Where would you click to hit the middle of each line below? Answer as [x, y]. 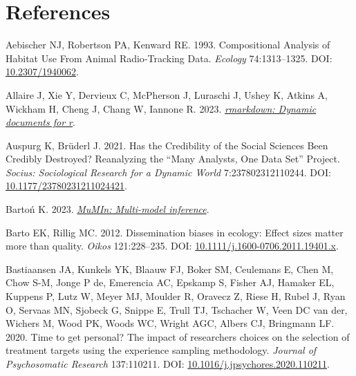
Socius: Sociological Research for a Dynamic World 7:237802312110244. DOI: [168, 172]
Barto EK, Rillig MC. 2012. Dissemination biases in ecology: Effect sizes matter [175, 232]
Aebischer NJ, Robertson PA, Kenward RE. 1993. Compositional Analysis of [168, 45]
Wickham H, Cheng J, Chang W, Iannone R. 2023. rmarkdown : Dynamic [161, 108]
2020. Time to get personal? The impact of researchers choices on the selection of [178, 336]
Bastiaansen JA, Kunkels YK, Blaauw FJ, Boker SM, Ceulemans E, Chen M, [170, 269]
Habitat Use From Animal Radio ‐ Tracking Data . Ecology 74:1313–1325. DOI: [169, 58]
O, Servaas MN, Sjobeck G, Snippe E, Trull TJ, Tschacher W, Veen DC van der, [177, 309]
